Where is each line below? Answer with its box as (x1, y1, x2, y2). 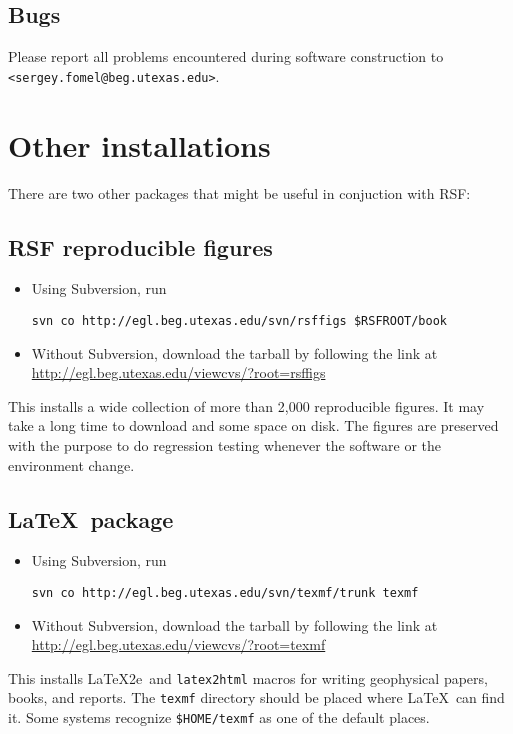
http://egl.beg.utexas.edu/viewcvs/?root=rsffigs (31, 362, 326, 383)
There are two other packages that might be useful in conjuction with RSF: (8, 182, 471, 203)
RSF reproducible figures (8, 231, 273, 262)
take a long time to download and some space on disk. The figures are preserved (8, 415, 499, 436)
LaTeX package (8, 503, 174, 534)
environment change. (8, 454, 135, 475)
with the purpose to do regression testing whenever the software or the (8, 435, 442, 455)
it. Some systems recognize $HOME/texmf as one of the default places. (8, 707, 430, 728)
